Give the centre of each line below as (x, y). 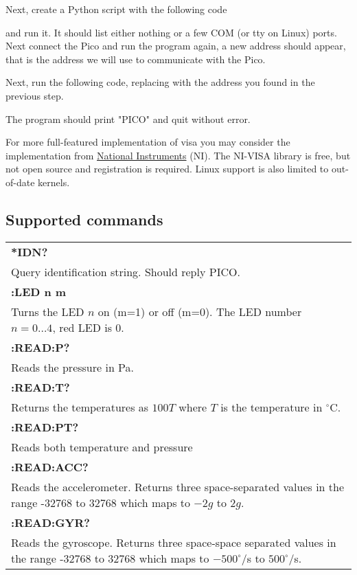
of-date (20, 182)
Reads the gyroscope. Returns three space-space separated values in (174, 542)
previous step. (35, 95)
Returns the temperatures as (80, 407)
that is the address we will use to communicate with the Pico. (136, 59)
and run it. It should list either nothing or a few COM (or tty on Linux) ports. (171, 32)
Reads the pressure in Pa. (73, 367)
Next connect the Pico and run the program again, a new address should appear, (176, 46)
